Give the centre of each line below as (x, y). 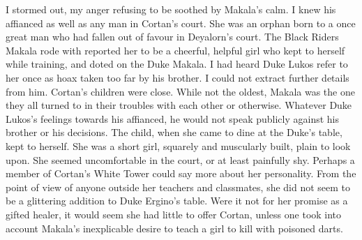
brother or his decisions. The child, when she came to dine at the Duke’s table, (174, 132)
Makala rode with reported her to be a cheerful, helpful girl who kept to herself (175, 50)
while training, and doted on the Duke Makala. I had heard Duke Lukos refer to (177, 64)
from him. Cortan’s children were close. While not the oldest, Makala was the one (180, 91)
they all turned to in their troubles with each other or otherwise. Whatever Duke (179, 105)
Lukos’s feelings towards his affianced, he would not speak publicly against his (173, 118)
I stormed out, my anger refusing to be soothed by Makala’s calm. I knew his (171, 9)
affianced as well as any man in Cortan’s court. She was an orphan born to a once (181, 23)
